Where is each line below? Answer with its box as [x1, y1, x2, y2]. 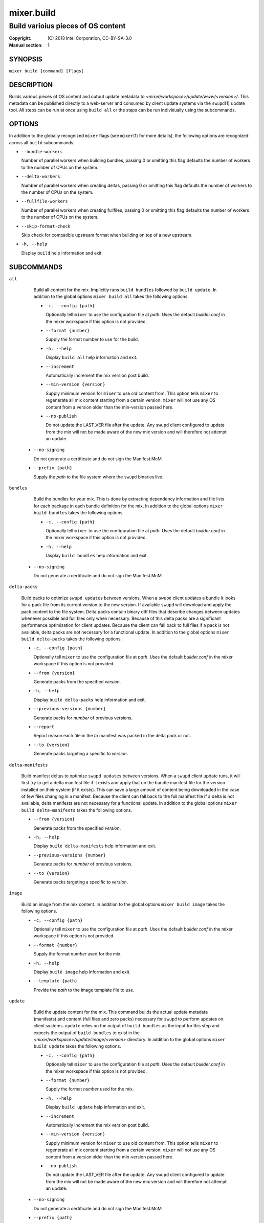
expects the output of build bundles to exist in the [33, 1030, 140, 1036]
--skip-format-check [21, 223, 71, 229]
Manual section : [9, 42, 43, 48]
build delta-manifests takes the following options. [21, 807, 132, 813]
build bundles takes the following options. [33, 510, 124, 516]
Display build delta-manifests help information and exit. [33, 843, 156, 849]
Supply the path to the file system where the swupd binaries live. [33, 474, 164, 479]
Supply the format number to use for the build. [45, 337, 139, 342]
